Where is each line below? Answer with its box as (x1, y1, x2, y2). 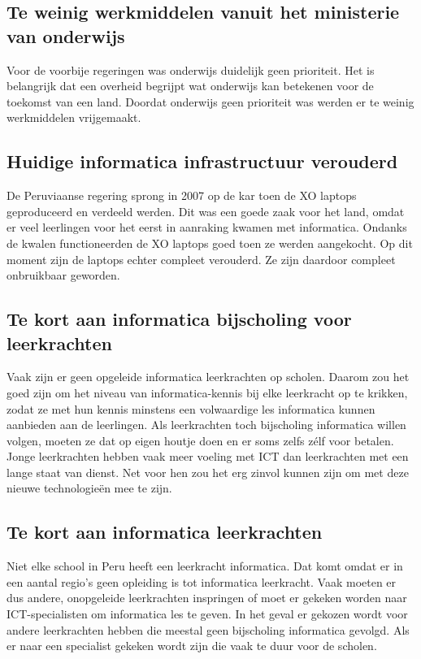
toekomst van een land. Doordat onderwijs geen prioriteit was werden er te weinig (7, 93, 414, 110)
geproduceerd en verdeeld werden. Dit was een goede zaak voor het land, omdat (7, 202, 405, 219)
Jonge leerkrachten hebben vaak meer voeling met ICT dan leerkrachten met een (7, 448, 409, 465)
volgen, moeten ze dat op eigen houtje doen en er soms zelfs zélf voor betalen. (7, 431, 394, 449)
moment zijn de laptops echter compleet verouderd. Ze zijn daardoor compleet (7, 250, 396, 267)
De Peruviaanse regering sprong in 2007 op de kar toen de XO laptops (7, 187, 357, 204)
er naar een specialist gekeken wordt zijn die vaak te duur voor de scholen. (7, 637, 377, 654)
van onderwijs (7, 23, 125, 48)
